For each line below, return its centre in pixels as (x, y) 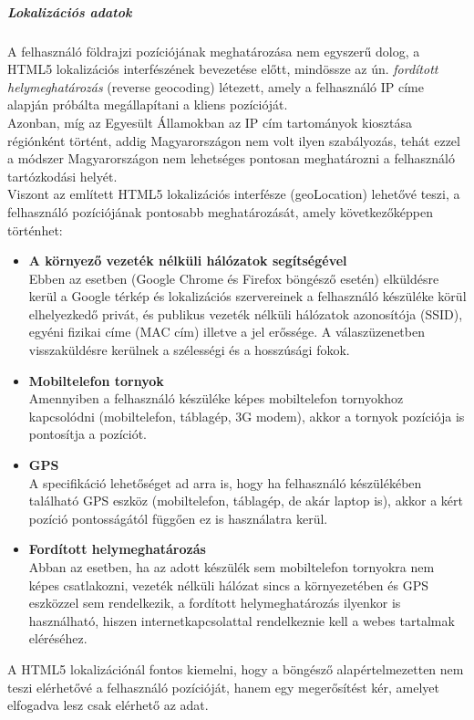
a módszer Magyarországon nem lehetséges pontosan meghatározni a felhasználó (231, 158)
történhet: (35, 230)
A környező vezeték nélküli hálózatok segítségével (188, 261)
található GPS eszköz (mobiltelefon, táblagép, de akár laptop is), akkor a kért (246, 501)
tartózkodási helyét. (62, 176)
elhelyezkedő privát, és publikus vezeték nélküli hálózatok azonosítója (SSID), (246, 313)
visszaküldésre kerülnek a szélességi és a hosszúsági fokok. (189, 350)
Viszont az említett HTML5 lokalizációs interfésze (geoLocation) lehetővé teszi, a (234, 194)
